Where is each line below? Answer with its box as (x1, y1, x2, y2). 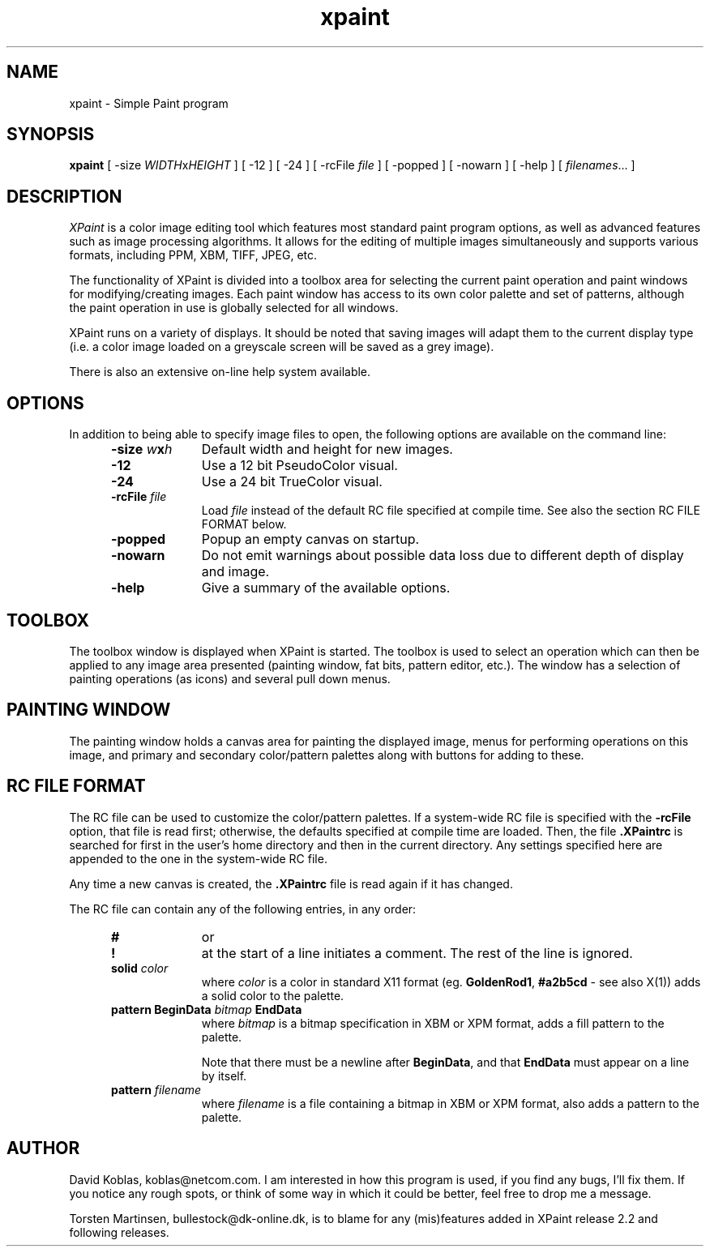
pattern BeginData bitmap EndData (111, 1002, 302, 1016)
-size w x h (111, 441, 173, 458)
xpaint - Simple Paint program (69, 96, 229, 110)
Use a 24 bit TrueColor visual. (201, 473, 383, 490)
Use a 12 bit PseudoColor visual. (201, 457, 398, 474)
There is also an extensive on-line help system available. (69, 365, 371, 379)
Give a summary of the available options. (201, 579, 451, 597)
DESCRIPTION (6, 186, 122, 207)
